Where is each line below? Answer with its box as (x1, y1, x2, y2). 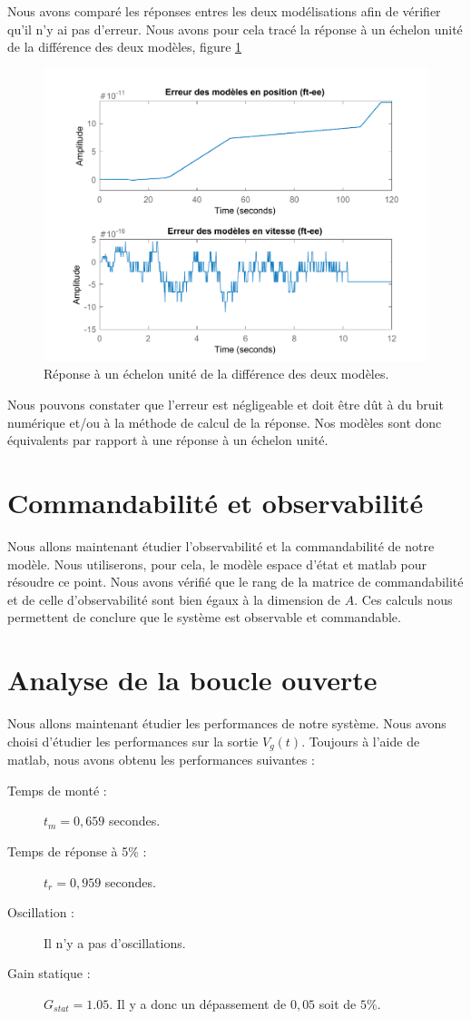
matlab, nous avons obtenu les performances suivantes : (7, 750, 315, 769)
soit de (319, 994, 357, 1013)
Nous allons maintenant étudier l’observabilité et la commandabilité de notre (7, 536, 435, 555)
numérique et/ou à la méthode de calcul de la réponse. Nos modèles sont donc (7, 412, 442, 431)
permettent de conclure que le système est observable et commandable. (7, 608, 401, 627)
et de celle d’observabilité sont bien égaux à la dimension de (7, 589, 340, 608)
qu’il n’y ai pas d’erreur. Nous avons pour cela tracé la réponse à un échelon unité (7, 19, 463, 38)
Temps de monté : (7, 780, 107, 799)
